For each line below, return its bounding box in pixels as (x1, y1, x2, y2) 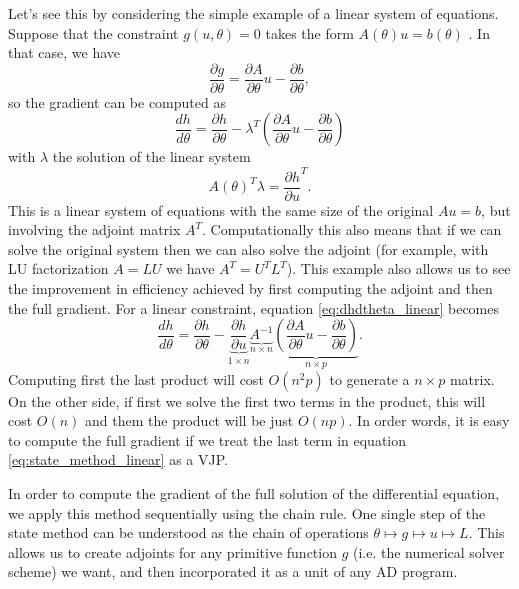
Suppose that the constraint (8, 22, 179, 43)
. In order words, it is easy (348, 410, 510, 431)
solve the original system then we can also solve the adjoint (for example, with (8, 238, 489, 259)
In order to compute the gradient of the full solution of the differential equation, (8, 482, 500, 503)
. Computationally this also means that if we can (202, 219, 502, 240)
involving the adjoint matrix (8, 219, 181, 240)
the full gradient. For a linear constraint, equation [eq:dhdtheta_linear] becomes (8, 297, 500, 318)
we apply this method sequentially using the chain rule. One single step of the (8, 502, 486, 523)
